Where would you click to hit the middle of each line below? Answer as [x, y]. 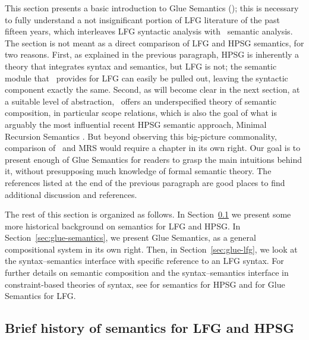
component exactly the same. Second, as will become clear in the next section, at [152, 89]
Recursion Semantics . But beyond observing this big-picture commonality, [141, 136]
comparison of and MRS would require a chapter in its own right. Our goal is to [153, 148]
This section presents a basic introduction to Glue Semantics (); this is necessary [152, 8]
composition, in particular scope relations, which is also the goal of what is [141, 113]
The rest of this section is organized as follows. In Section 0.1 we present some [148, 214]
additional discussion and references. [71, 194]
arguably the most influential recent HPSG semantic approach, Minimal [136, 124]
